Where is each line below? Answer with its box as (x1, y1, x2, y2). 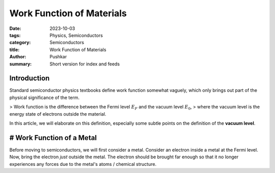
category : (9, 40, 31, 46)
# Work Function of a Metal (9, 133, 97, 142)
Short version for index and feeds (49, 61, 120, 67)
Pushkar (49, 54, 67, 60)
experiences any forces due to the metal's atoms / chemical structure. (9, 161, 157, 167)
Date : (9, 25, 21, 31)
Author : (9, 54, 26, 60)
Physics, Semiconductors (49, 32, 103, 38)
